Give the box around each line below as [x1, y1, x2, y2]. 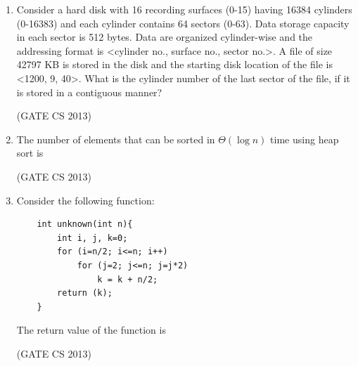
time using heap [270, 131, 339, 146]
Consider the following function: [16, 192, 155, 207]
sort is [16, 145, 44, 160]
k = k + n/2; [97, 274, 158, 285]
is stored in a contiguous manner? [16, 84, 162, 99]
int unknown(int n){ [37, 219, 133, 230]
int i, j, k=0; [57, 233, 128, 243]
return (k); [57, 288, 113, 299]
